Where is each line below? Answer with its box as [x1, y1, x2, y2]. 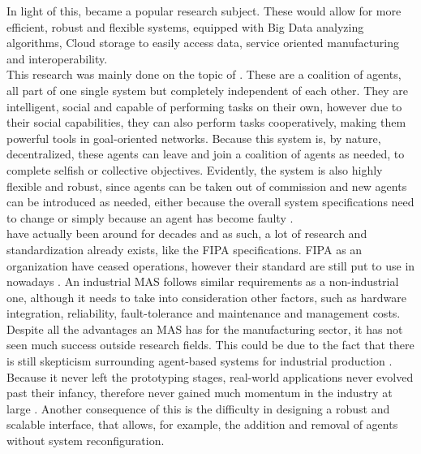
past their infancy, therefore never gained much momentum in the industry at [6, 384, 393, 401]
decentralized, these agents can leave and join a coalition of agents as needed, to [6, 145, 405, 162]
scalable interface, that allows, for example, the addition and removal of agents [6, 416, 398, 433]
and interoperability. [6, 50, 108, 67]
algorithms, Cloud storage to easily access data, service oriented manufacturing [6, 34, 400, 51]
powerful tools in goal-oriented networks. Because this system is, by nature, [6, 129, 381, 146]
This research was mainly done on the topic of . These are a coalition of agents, [6, 66, 402, 83]
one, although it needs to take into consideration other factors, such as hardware [6, 288, 406, 305]
